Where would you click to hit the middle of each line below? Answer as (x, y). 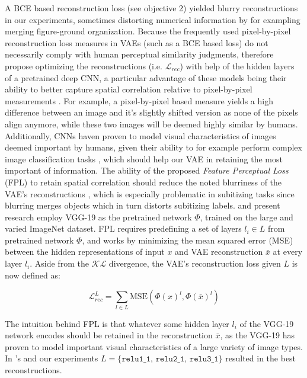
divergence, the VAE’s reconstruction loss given (195, 263)
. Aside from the (59, 263)
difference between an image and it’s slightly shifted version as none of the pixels (151, 112)
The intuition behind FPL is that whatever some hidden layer (117, 323)
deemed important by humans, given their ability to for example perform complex (153, 147)
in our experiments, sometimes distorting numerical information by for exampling (153, 19)
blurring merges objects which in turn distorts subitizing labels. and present (143, 205)
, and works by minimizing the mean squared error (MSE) (188, 240)
